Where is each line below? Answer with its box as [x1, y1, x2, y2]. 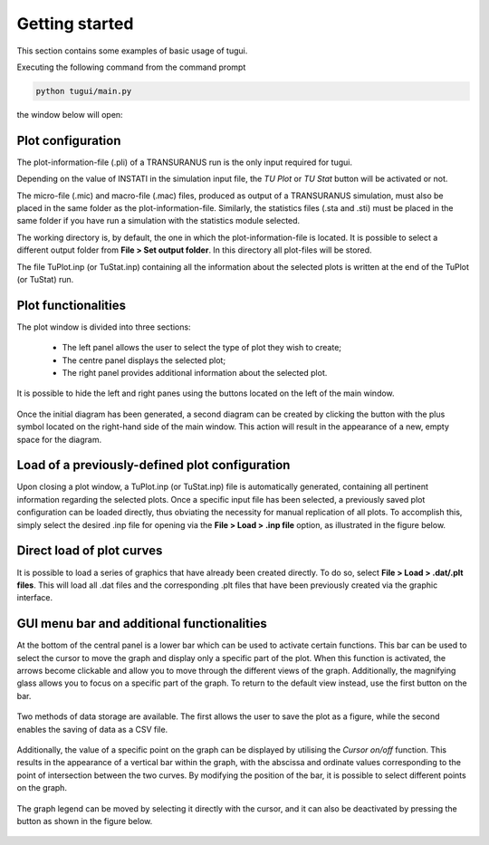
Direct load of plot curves [16, 543, 163, 559]
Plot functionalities [16, 297, 127, 312]
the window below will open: [16, 109, 123, 120]
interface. [16, 592, 53, 603]
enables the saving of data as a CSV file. [16, 724, 168, 735]
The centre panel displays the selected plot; [62, 354, 226, 366]
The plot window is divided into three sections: [16, 322, 191, 332]
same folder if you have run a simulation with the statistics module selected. [16, 216, 301, 226]
